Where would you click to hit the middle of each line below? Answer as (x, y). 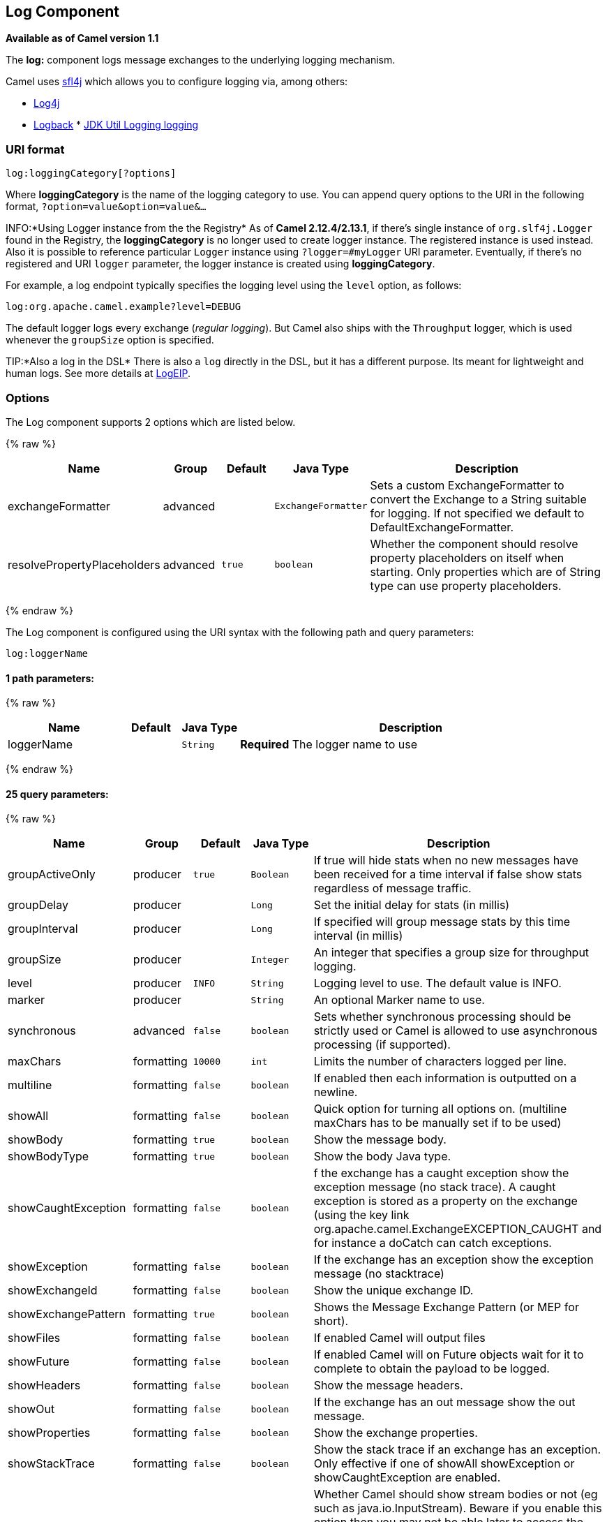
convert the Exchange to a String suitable (478, 499)
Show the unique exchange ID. (394, 1291)
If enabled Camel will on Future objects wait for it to (449, 1355)
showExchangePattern (67, 1314)
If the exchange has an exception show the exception (454, 1260)
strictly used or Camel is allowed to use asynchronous (456, 1031)
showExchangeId (53, 1291)
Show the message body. (380, 1140)
